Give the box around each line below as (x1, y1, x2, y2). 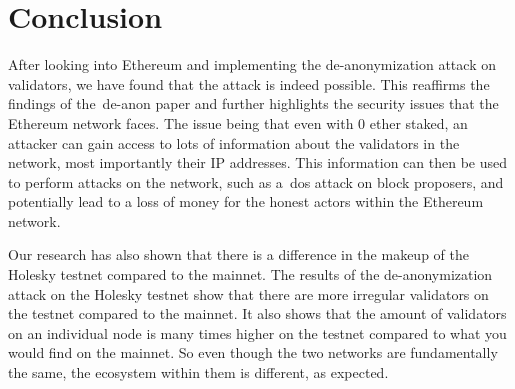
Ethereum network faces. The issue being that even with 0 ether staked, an (8, 112, 468, 133)
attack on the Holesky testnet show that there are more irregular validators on (8, 283, 489, 304)
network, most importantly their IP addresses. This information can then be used (8, 152, 508, 173)
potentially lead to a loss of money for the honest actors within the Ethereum (8, 191, 484, 212)
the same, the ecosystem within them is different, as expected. (8, 362, 389, 383)
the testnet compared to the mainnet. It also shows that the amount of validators (8, 303, 507, 324)
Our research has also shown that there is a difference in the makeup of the (8, 244, 469, 265)
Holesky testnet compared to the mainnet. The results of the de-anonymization (8, 264, 493, 285)
